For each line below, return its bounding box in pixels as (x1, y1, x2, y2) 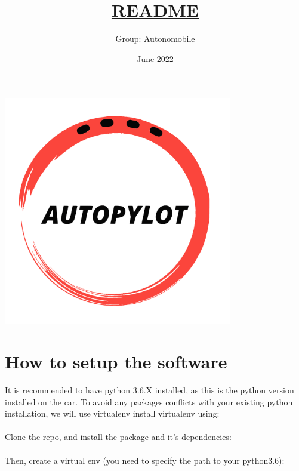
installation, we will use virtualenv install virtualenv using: (5, 407, 220, 420)
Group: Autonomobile (115, 32, 195, 45)
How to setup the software (5, 349, 227, 374)
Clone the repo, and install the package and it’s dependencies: (5, 430, 232, 443)
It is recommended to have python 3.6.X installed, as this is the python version (5, 383, 294, 396)
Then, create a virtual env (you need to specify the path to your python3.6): (5, 454, 285, 466)
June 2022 (137, 52, 174, 64)
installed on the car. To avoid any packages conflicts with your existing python (5, 395, 293, 408)
